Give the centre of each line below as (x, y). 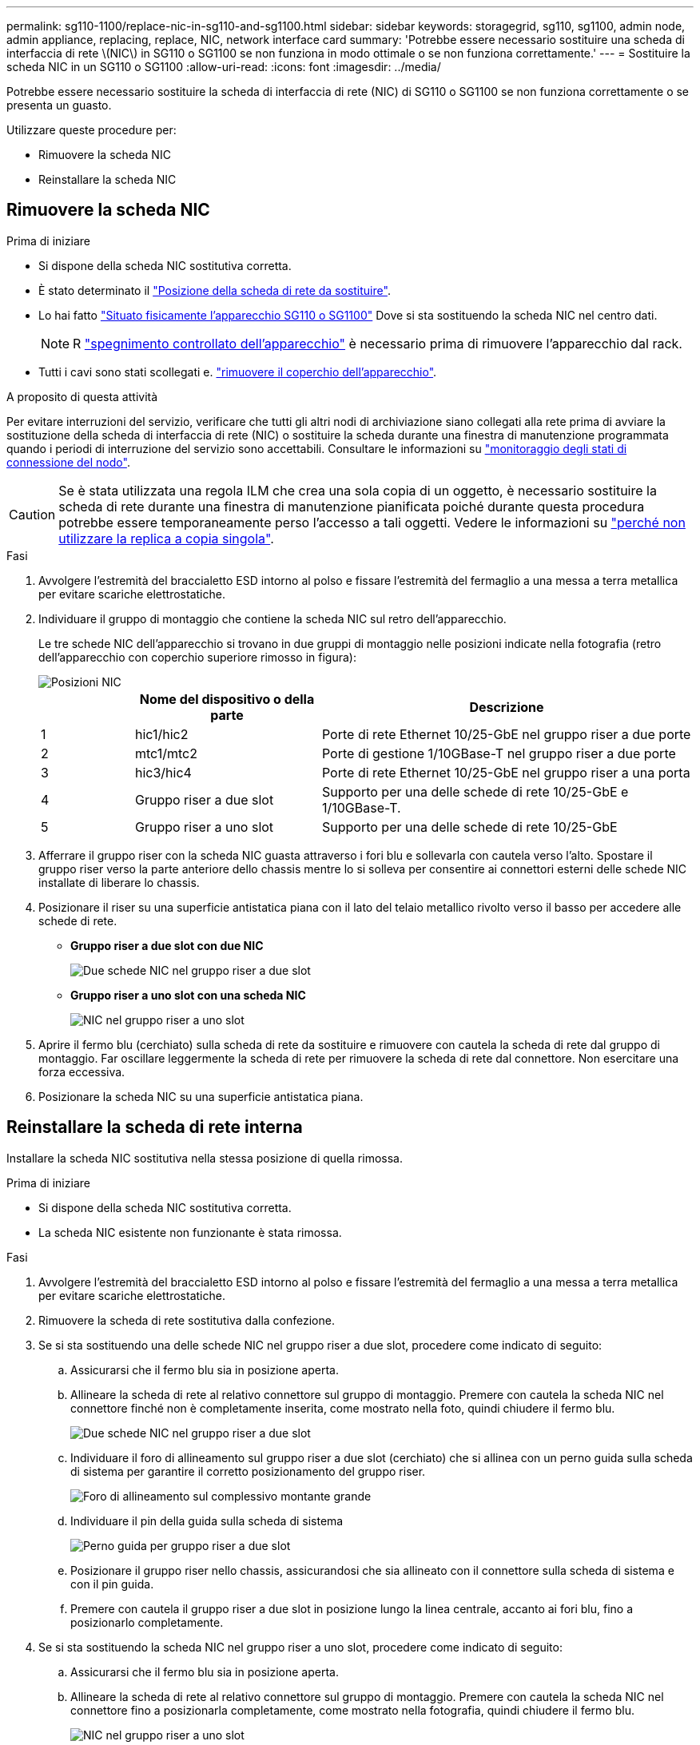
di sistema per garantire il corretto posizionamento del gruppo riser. (248, 1471)
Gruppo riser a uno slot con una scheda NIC (188, 995)
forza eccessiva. (82, 1071)
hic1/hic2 (161, 734)
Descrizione (507, 707)
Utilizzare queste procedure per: (91, 130)
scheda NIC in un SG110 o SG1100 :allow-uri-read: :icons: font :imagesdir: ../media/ (224, 67)
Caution (32, 514)
